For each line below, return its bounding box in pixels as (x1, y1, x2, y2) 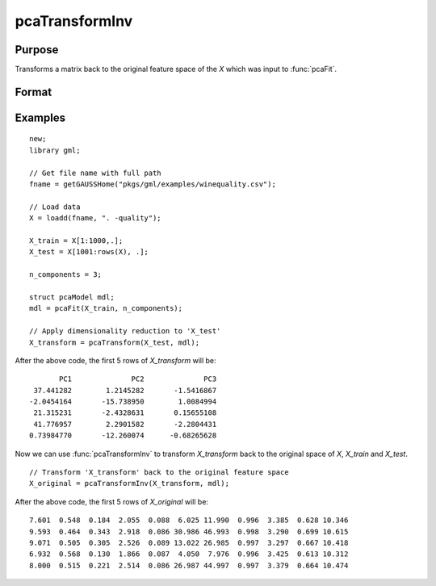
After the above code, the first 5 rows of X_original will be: (15, 496, 209, 506)
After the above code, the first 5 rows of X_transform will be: (15, 355, 217, 365)
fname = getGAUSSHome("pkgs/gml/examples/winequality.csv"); (29, 180, 276, 189)
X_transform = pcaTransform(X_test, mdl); (29, 337, 200, 347)
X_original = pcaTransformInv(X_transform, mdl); (29, 479, 230, 488)
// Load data (29, 202, 81, 211)
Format (15, 85, 52, 98)
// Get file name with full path (29, 168, 161, 178)
